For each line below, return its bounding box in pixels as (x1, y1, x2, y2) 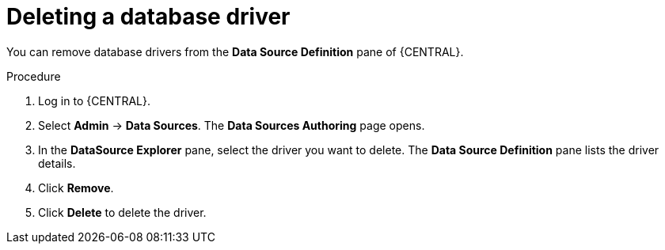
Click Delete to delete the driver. (38, 205, 207, 219)
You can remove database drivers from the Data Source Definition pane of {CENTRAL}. (6, 44, 464, 59)
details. (38, 156, 76, 170)
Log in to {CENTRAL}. (38, 93, 150, 108)
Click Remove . (38, 180, 114, 195)
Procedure (6, 69, 61, 83)
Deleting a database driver (6, 3, 291, 30)
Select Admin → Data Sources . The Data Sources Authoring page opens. (38, 118, 425, 132)
